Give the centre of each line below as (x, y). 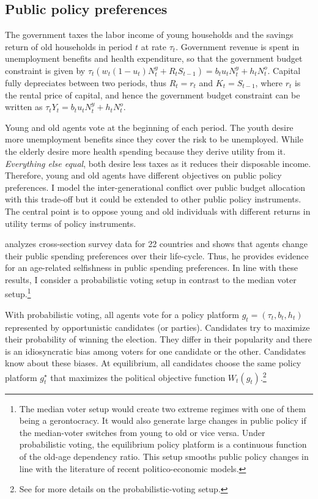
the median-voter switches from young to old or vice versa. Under (142, 432)
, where (269, 82)
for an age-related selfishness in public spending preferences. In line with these (152, 268)
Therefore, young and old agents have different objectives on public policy (143, 175)
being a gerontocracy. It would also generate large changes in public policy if (163, 420)
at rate (154, 46)
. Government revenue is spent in (238, 46)
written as (24, 107)
